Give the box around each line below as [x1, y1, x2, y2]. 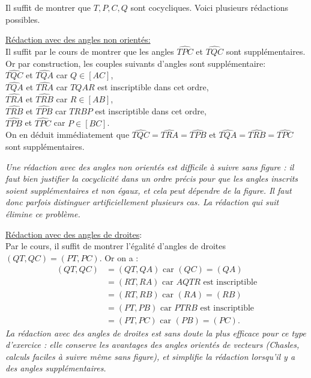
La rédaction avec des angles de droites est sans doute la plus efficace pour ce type [5, 326, 306, 339]
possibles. [5, 13, 40, 25]
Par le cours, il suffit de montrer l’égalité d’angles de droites [5, 240, 226, 252]
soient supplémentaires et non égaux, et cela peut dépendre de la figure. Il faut [5, 184, 292, 196]
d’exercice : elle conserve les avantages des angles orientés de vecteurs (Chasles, [5, 338, 300, 351]
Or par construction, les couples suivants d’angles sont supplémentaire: [5, 57, 266, 69]
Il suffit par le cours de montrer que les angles [5, 45, 174, 57]
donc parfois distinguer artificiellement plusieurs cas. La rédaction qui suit [5, 196, 279, 208]
